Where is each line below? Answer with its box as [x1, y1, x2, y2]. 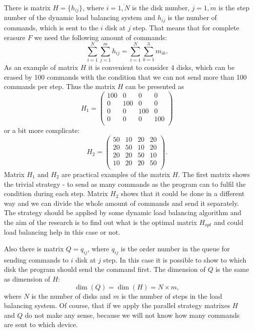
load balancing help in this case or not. [4, 227, 121, 237]
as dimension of [4, 274, 50, 284]
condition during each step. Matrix [4, 188, 108, 199]
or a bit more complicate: [4, 125, 80, 135]
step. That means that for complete [133, 22, 239, 32]
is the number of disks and [31, 290, 111, 301]
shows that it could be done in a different [121, 188, 245, 199]
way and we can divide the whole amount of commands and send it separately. [4, 198, 239, 208]
